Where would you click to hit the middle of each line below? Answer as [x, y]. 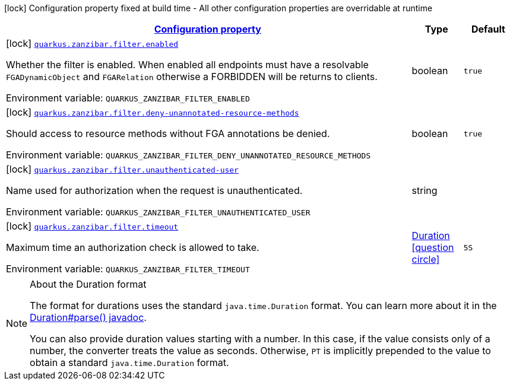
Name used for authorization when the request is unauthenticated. [154, 190]
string [425, 190]
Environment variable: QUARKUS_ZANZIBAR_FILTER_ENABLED [128, 98]
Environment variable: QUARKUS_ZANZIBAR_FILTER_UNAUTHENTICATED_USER [158, 212]
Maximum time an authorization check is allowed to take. [133, 247]
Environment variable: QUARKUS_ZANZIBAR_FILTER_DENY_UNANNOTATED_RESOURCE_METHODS [189, 155]
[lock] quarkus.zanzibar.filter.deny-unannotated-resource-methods [153, 112]
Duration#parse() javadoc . [88, 317]
